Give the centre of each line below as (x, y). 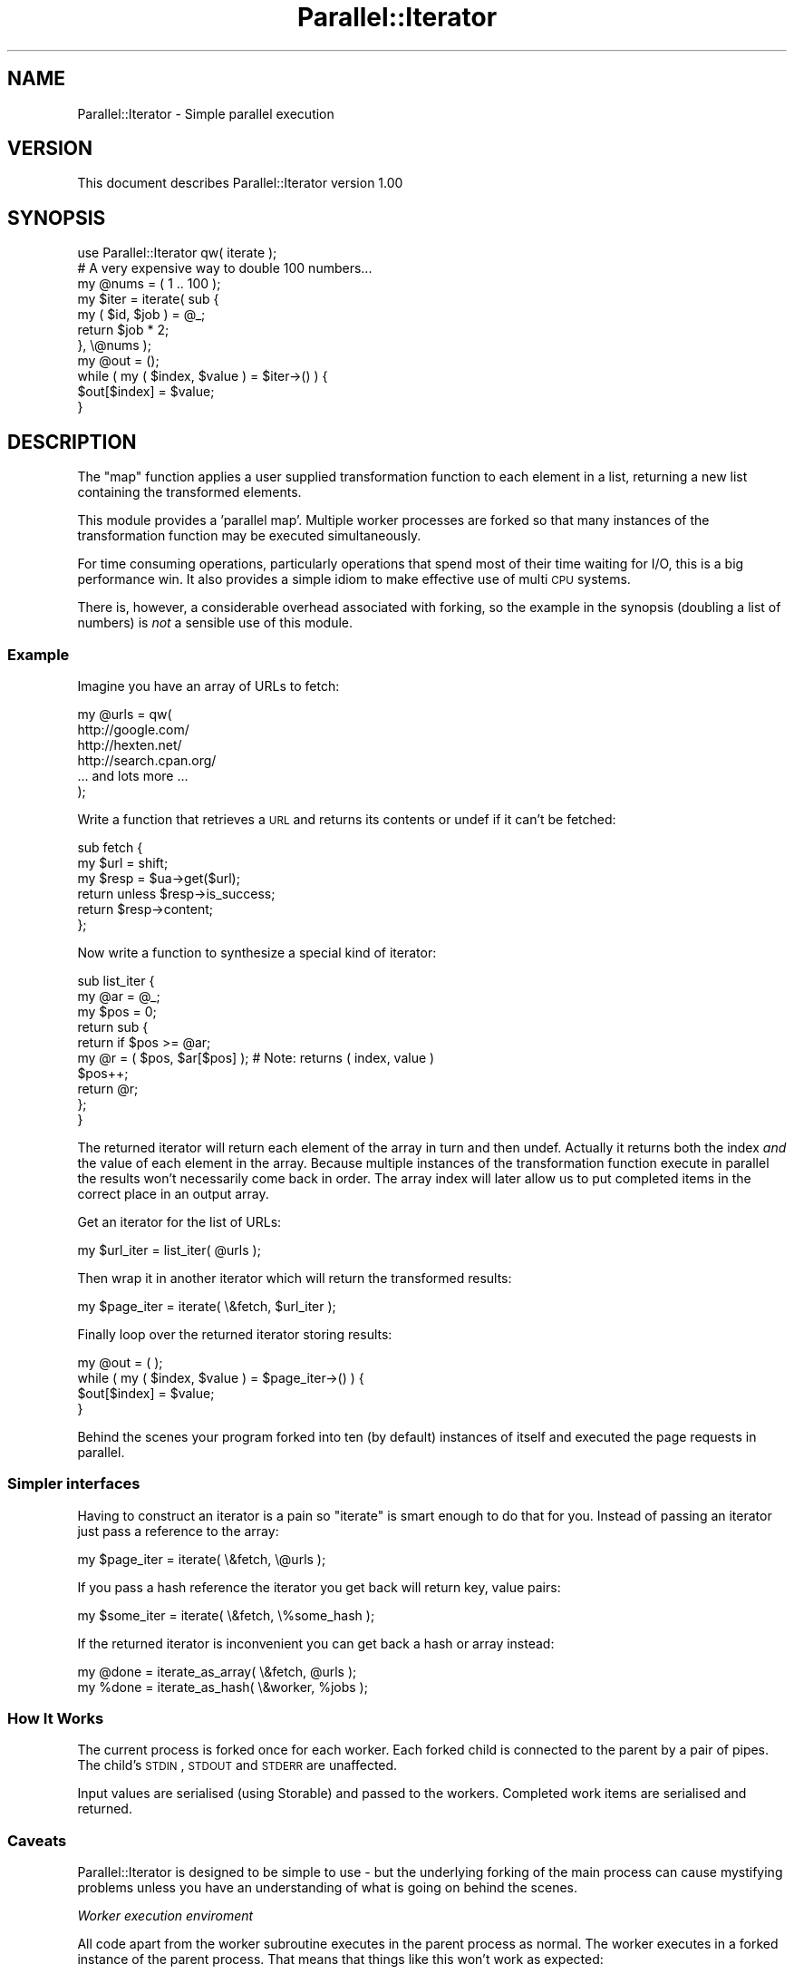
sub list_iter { (116, 980)
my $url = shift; (123, 862)
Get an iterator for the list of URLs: (179, 1221)
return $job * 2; (123, 330)
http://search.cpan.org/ (147, 760)
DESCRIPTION (72, 442)
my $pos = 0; (117, 1011)
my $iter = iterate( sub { (148, 299)
